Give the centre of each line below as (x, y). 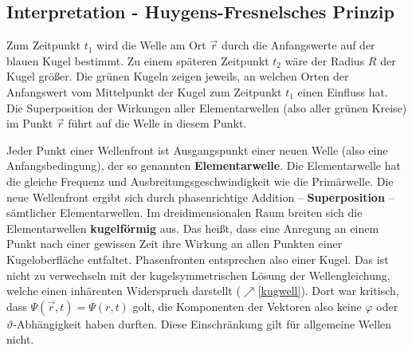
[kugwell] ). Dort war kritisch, (328, 291)
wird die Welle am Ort (151, 45)
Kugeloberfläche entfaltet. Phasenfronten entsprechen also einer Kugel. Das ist (198, 259)
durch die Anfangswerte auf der (298, 45)
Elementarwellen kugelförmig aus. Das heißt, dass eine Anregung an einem (193, 228)
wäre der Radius (325, 60)
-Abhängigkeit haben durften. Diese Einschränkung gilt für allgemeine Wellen (202, 323)
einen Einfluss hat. (343, 91)
